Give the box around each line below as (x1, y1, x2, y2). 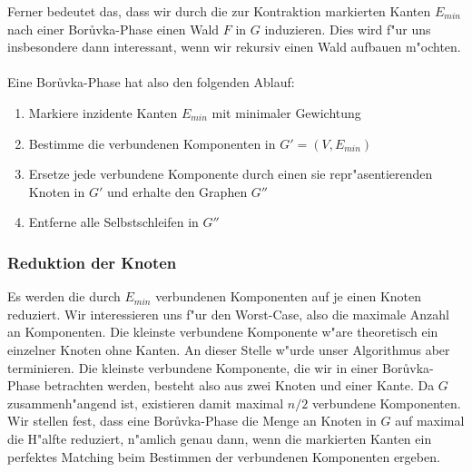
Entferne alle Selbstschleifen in (28, 212, 199, 231)
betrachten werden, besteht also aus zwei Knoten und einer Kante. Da (44, 376, 435, 395)
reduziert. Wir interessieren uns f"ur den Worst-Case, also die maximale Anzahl (7, 304, 450, 323)
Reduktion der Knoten (7, 251, 177, 273)
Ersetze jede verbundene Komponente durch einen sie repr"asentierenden (28, 164, 433, 183)
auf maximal (395, 411, 465, 430)
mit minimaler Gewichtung (211, 103, 361, 122)
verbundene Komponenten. (311, 393, 461, 412)
